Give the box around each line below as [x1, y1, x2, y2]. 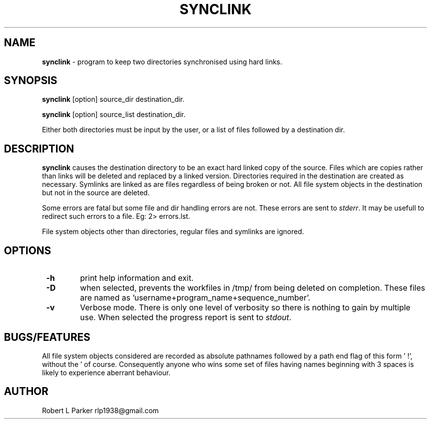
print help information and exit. [80, 273, 194, 283]
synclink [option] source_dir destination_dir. [42, 95, 185, 104]
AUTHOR [4, 385, 49, 398]
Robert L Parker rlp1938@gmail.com [42, 406, 159, 415]
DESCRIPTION [4, 142, 74, 155]
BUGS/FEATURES [4, 331, 91, 343]
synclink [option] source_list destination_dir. [42, 110, 186, 119]
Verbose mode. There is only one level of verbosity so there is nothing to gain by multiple [80, 302, 411, 313]
